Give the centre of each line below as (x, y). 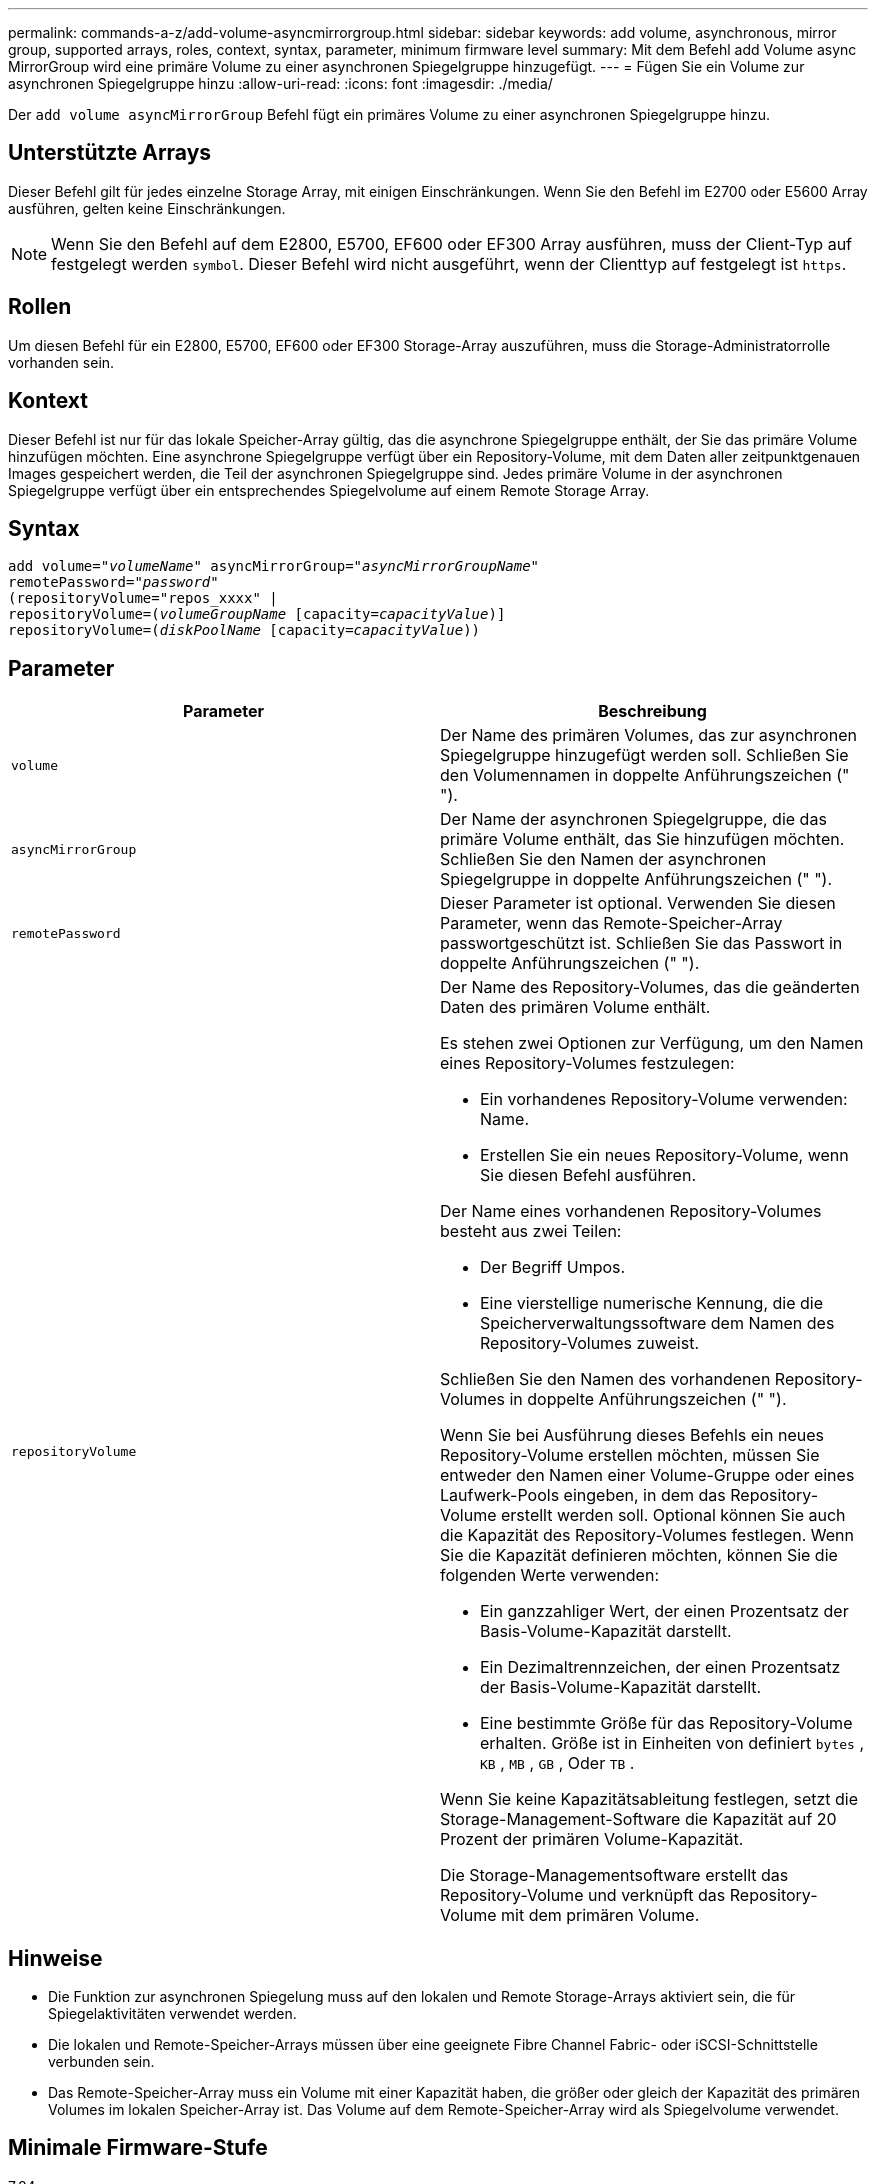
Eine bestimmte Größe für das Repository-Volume (666, 1723)
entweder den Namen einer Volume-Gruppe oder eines (647, 1475)
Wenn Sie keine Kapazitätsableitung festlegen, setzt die (649, 1799)
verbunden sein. (101, 2062)
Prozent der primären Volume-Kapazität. (592, 1839)
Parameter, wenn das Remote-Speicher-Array (611, 923)
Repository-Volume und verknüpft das (583, 1895)
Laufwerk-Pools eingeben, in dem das (583, 1495)
